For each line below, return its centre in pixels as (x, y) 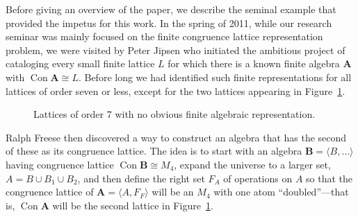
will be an (173, 192)
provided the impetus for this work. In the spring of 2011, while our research (169, 23)
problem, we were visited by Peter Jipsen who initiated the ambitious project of (176, 50)
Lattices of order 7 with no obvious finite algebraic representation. (174, 114)
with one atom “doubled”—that (281, 192)
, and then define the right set (141, 178)
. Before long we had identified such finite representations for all (215, 77)
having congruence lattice (60, 164)
